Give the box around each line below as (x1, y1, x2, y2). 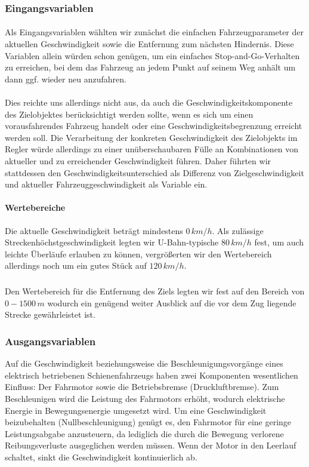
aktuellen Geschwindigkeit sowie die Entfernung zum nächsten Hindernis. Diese (5, 38, 294, 50)
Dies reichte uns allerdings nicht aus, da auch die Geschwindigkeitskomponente (5, 96, 293, 108)
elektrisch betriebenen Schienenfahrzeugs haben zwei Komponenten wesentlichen (5, 368, 298, 381)
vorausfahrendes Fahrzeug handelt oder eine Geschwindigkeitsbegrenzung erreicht (5, 119, 302, 132)
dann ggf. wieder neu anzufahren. (5, 72, 126, 85)
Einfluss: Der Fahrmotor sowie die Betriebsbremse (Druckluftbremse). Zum (5, 380, 279, 393)
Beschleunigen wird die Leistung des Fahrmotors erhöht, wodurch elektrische (5, 392, 285, 405)
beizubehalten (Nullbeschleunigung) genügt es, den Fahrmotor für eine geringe (5, 416, 292, 428)
